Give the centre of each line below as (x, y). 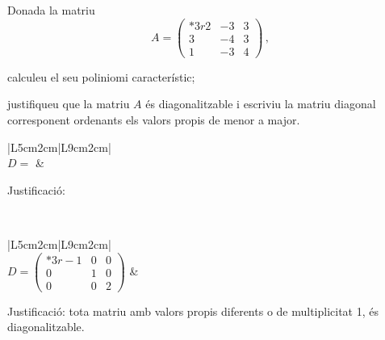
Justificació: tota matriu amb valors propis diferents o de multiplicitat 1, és (193, 311)
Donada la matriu (51, 10)
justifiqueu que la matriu (69, 104)
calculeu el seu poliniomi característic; (101, 76)
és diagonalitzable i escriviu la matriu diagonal (261, 104)
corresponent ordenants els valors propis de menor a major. (154, 119)
